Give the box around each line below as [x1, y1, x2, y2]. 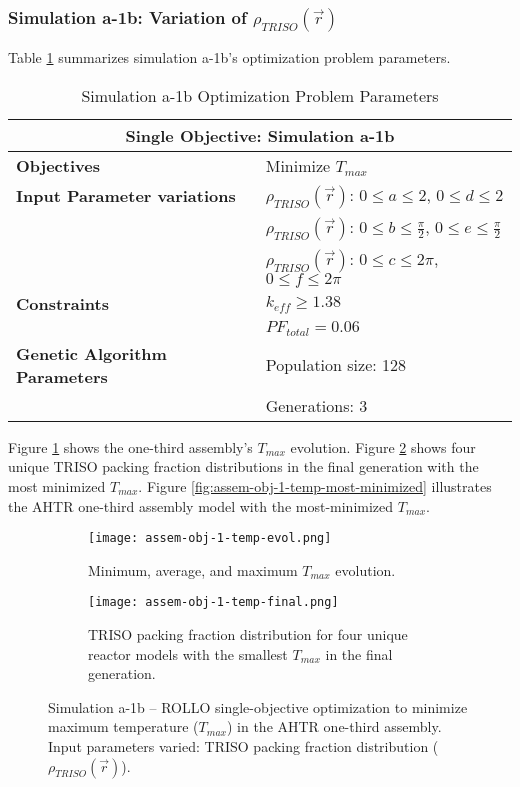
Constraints [16, 291, 109, 315]
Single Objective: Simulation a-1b [125, 123, 395, 147]
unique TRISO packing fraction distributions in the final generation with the [8, 456, 479, 477]
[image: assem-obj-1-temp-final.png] [88, 595, 339, 610]
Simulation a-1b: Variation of [8, 4, 247, 29]
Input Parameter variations [16, 184, 236, 208]
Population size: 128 [265, 353, 407, 377]
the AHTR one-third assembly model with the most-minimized [8, 495, 394, 516]
